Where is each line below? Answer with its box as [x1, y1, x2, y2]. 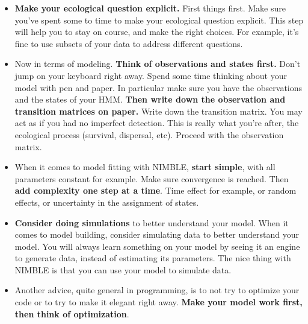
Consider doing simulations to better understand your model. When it [14, 216, 289, 229]
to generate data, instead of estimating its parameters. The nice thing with [14, 252, 291, 264]
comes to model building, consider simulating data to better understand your [14, 228, 300, 241]
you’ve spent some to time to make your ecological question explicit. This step [14, 13, 304, 26]
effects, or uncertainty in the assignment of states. [14, 195, 199, 208]
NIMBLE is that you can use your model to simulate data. [14, 263, 232, 276]
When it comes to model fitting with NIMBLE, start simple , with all [14, 160, 276, 173]
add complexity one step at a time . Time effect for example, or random [14, 184, 297, 197]
